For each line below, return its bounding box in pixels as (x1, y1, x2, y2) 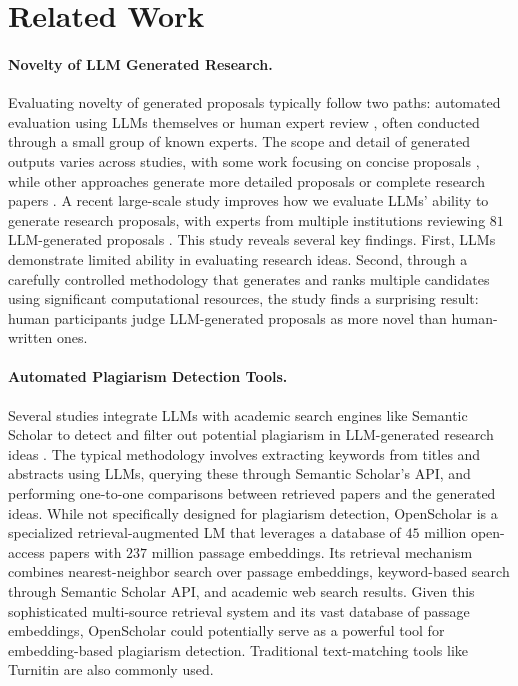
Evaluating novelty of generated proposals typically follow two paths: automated (8, 92, 501, 113)
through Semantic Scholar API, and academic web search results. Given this (8, 581, 475, 602)
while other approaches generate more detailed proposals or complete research (8, 170, 485, 191)
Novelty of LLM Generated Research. (8, 53, 273, 74)
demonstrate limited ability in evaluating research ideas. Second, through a (8, 248, 468, 269)
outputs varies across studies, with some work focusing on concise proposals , (8, 150, 480, 171)
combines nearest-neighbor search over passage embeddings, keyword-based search (8, 561, 510, 582)
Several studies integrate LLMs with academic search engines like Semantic (8, 404, 468, 425)
